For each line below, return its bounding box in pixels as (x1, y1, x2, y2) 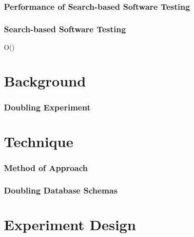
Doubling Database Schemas (4, 184, 117, 196)
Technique (4, 131, 74, 151)
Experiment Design (4, 215, 136, 235)
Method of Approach (4, 162, 88, 174)
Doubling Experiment (4, 101, 91, 113)
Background (4, 70, 86, 90)
